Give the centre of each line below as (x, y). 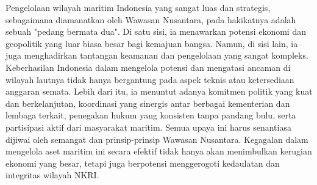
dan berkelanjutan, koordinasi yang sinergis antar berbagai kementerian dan (148, 103)
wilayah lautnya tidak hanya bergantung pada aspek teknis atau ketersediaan (150, 79)
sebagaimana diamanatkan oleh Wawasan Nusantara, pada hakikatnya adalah (151, 19)
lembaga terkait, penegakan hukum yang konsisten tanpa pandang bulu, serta (151, 115)
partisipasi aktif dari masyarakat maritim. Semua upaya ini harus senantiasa (148, 127)
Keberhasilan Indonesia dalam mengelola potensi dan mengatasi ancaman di (148, 67)
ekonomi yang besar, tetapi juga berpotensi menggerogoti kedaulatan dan (143, 163)
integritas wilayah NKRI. (52, 175)
